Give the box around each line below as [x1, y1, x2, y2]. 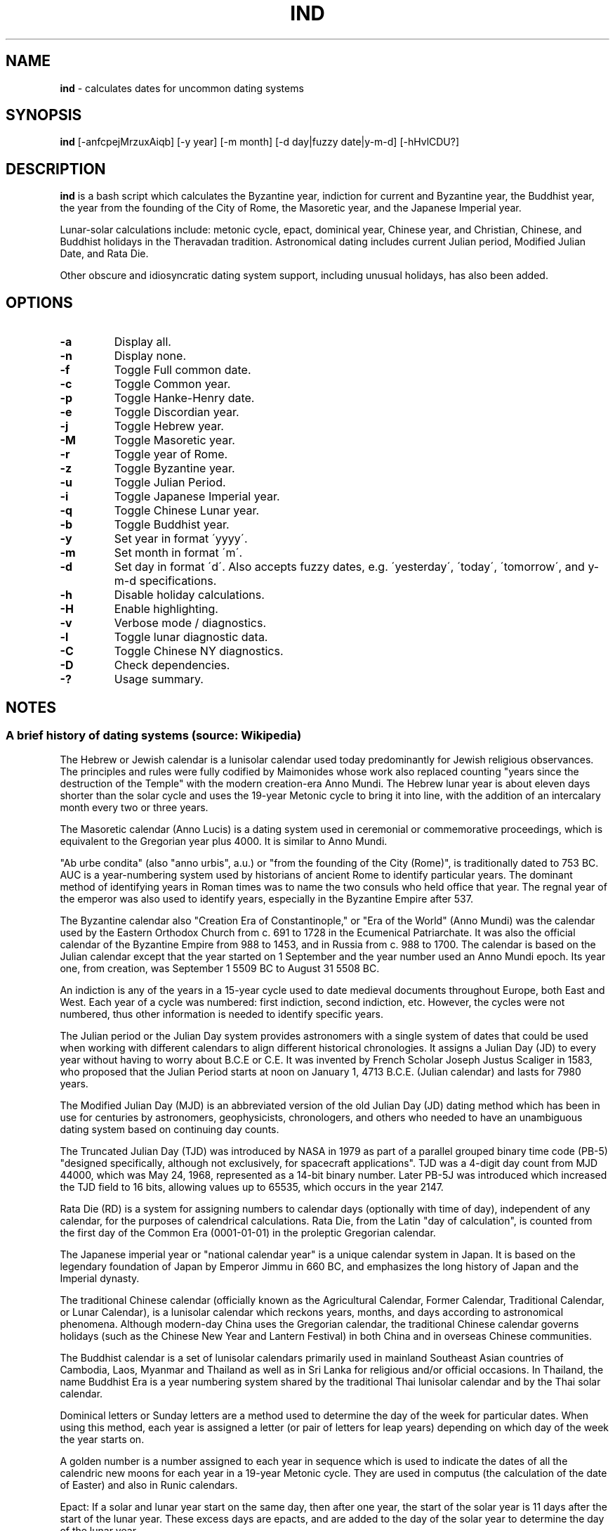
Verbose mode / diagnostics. [114, 616, 267, 631]
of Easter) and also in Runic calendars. [60, 1479, 238, 1492]
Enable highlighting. [114, 602, 218, 616]
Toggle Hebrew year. [114, 419, 224, 434]
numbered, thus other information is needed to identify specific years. [60, 1008, 383, 1021]
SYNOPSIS [6, 106, 82, 124]
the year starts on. [60, 1433, 145, 1446]
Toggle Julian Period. [114, 475, 226, 490]
